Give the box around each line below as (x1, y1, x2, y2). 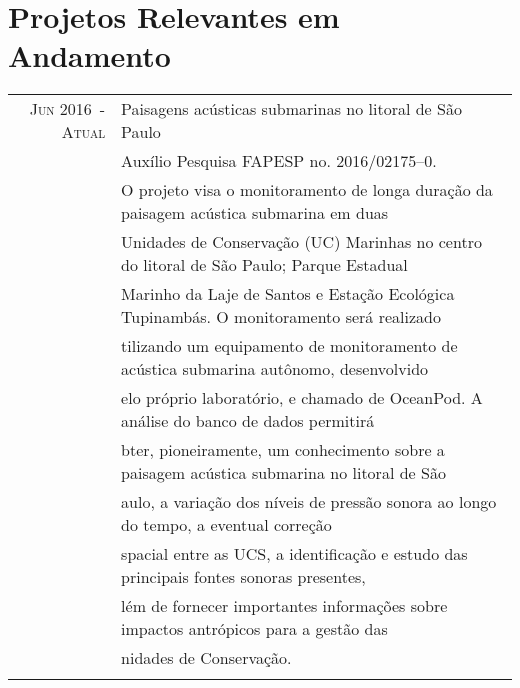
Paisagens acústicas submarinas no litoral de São (121, 97, 462, 121)
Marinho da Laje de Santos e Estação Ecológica (121, 282, 455, 306)
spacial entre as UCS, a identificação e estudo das (121, 542, 468, 566)
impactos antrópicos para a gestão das (121, 617, 388, 641)
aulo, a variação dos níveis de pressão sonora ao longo (121, 490, 497, 514)
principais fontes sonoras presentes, (121, 565, 366, 589)
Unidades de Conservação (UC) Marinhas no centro (121, 230, 482, 254)
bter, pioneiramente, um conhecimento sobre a (121, 438, 445, 462)
